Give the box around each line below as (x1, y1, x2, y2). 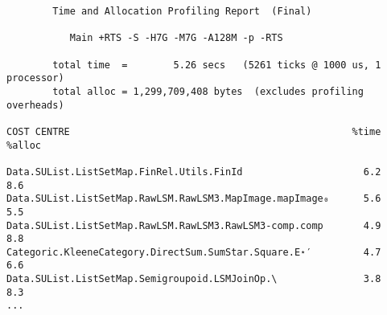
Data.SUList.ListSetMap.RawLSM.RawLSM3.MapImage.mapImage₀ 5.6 (6, 193, 381, 205)
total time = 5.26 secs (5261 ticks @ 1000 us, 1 (52, 59, 381, 71)
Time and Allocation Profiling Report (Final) (52, 6, 312, 17)
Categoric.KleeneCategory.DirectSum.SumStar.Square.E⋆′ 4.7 (6, 246, 381, 258)
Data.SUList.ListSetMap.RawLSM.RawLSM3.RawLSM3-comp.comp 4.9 (6, 219, 381, 231)
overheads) (6, 99, 64, 111)
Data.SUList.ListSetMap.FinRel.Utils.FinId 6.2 (6, 166, 381, 178)
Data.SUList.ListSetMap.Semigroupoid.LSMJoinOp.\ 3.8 (6, 273, 381, 285)
